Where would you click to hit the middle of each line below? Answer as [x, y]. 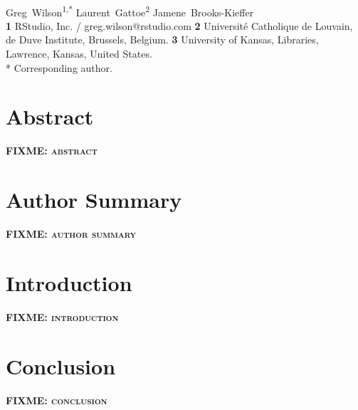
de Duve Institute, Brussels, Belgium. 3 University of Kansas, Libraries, [162, 40]
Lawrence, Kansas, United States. [79, 54]
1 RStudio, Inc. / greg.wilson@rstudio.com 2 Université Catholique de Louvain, [179, 25]
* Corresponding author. [59, 67]
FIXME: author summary [71, 234]
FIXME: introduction [62, 316]
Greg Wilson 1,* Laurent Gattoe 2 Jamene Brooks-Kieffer [130, 11]
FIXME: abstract [52, 151]
